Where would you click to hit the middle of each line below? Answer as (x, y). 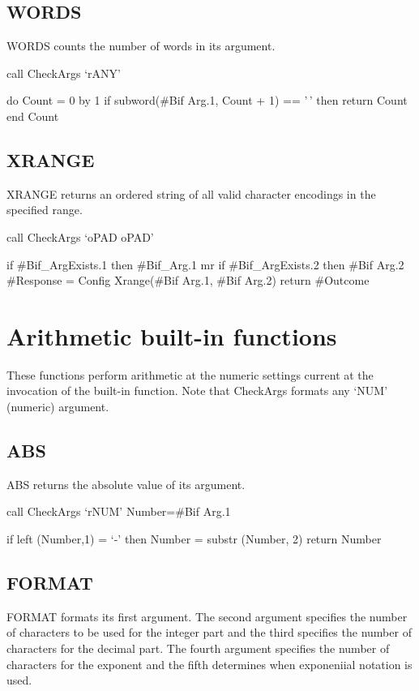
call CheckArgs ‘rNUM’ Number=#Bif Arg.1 (119, 511)
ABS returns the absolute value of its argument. (126, 484)
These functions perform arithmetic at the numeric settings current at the (190, 374)
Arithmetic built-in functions (172, 335)
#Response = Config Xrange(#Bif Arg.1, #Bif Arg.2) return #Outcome (188, 280)
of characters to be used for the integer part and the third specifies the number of (209, 632)
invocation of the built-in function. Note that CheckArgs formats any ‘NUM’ (197, 391)
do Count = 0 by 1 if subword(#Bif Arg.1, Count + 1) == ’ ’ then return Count (207, 100)
